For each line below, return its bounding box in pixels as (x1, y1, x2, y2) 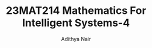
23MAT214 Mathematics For (6, 4, 146, 17)
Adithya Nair (61, 35, 91, 42)
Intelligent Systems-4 (22, 16, 130, 29)
